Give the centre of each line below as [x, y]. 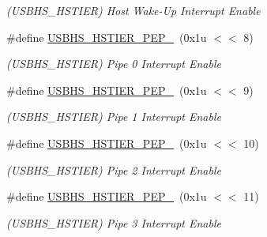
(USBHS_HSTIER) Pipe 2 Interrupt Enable [114, 169]
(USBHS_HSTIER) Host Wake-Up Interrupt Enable [133, 10]
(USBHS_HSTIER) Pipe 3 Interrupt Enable [114, 222]
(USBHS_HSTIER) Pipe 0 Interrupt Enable [114, 64]
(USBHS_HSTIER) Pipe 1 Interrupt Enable [114, 117]
